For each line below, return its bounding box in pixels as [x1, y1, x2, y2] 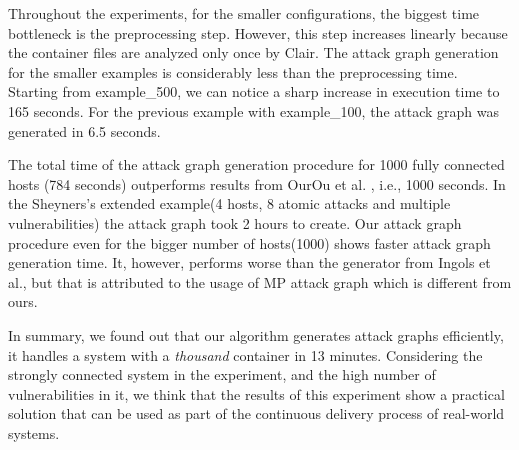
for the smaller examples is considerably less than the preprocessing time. [8, 61, 458, 82]
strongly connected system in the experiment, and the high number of [8, 364, 436, 385]
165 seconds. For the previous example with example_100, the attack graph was [8, 100, 499, 121]
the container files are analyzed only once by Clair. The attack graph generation [8, 42, 499, 63]
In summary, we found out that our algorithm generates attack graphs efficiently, [8, 324, 504, 345]
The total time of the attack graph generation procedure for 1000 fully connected [8, 154, 505, 175]
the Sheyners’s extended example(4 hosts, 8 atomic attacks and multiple [8, 193, 451, 214]
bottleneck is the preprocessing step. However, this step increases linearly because [8, 22, 508, 43]
